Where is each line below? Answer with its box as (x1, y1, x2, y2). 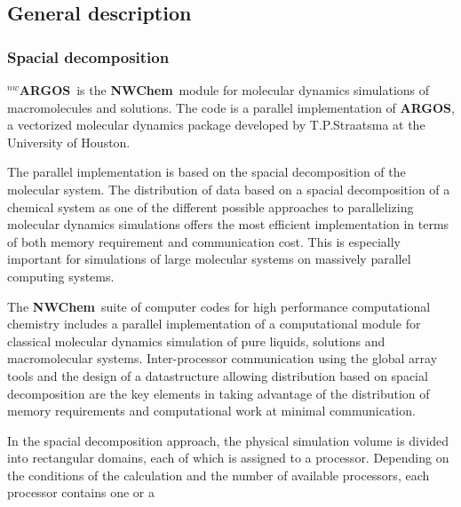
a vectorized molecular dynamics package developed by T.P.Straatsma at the (7, 115, 425, 134)
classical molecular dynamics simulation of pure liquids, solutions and (7, 331, 385, 350)
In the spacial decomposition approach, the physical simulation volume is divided (7, 431, 449, 449)
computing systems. (7, 266, 115, 285)
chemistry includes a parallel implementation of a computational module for (7, 314, 421, 333)
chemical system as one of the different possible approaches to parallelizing (7, 197, 414, 216)
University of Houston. (7, 132, 131, 151)
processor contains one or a (7, 483, 155, 502)
